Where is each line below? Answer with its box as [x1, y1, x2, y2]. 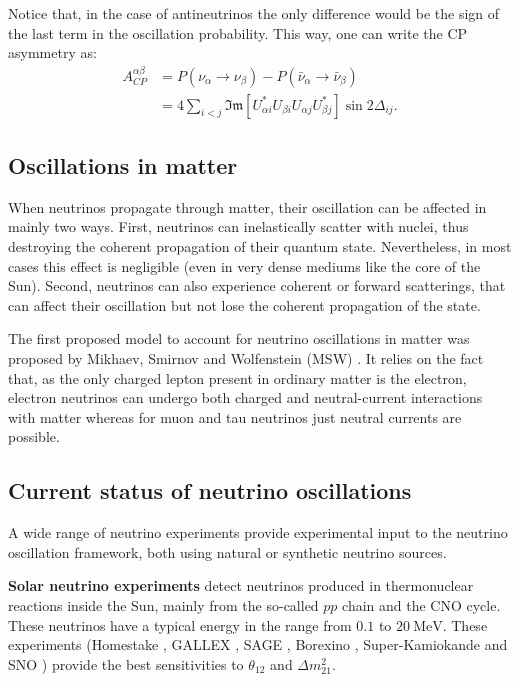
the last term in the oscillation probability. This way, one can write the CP [8, 22, 468, 43]
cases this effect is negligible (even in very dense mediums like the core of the [8, 255, 481, 276]
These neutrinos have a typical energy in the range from [8, 614, 352, 635]
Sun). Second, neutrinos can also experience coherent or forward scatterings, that [8, 275, 506, 296]
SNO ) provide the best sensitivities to [8, 653, 244, 674]
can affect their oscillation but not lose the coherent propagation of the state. [8, 294, 481, 315]
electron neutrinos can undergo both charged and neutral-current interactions [8, 387, 483, 408]
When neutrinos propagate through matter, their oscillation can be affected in [8, 196, 487, 217]
